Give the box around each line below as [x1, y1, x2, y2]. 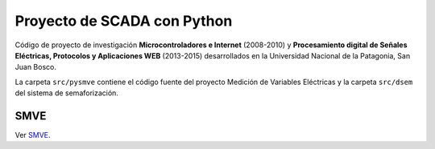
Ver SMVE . [14, 131, 52, 140]
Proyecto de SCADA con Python [14, 12, 233, 30]
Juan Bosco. [14, 62, 56, 72]
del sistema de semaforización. [14, 88, 118, 98]
